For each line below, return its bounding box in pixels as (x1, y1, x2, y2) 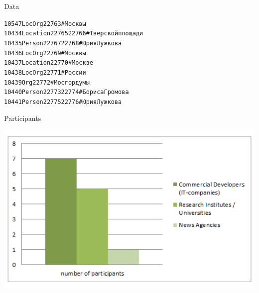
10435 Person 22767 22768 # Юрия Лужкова (4, 39, 122, 47)
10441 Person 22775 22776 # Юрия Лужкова (4, 98, 122, 105)
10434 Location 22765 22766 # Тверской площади (4, 30, 143, 37)
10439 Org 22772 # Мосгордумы (4, 79, 90, 86)
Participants (4, 112, 41, 123)
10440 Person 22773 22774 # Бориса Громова (4, 89, 129, 96)
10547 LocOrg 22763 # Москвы (4, 20, 86, 27)
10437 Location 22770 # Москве (4, 59, 93, 67)
